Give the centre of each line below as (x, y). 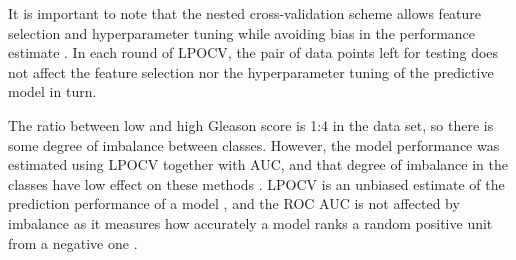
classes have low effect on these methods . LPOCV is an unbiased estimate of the (256, 183)
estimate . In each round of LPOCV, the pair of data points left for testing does (253, 52)
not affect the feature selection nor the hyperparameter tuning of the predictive (251, 71)
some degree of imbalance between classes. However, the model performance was (254, 144)
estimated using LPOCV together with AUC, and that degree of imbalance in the (258, 164)
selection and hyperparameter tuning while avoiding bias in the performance (242, 32)
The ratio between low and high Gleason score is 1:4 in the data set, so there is (251, 124)
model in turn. (52, 91)
